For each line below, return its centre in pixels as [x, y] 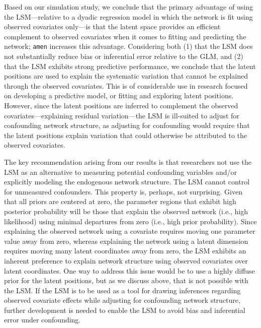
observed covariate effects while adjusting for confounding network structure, [122, 300]
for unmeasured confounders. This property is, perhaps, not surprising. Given [123, 191]
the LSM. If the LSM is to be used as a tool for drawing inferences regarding [122, 290]
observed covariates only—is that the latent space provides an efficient [112, 26]
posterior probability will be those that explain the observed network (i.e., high [126, 211]
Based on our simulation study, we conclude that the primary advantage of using [128, 7]
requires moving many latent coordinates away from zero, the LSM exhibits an [125, 251]
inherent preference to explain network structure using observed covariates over [126, 260]
